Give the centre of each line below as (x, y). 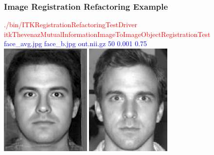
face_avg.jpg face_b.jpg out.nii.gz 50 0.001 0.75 (76, 43)
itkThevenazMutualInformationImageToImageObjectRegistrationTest (107, 34)
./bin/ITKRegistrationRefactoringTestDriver (71, 25)
